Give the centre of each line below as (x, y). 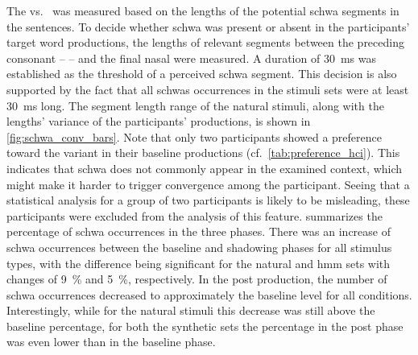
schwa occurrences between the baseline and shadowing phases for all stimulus (199, 247)
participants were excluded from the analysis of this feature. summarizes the (195, 215)
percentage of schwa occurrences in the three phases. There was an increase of (199, 231)
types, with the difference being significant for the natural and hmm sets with (199, 263)
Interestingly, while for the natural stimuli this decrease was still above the (191, 310)
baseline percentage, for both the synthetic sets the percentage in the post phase (205, 326)
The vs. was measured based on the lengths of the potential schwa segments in (203, 10)
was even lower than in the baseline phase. (111, 342)
